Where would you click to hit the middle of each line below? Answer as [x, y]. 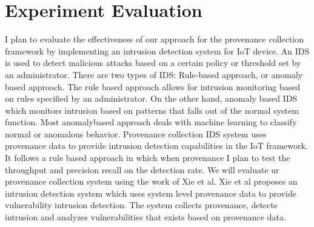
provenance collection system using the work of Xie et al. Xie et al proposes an [151, 181]
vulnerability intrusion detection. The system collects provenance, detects [141, 205]
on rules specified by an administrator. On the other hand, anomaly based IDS [151, 98]
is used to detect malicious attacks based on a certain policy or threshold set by [153, 63]
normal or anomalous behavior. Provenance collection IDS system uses [136, 133]
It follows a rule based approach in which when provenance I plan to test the [148, 158]
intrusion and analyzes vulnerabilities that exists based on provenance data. [145, 217]
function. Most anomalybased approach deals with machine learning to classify [151, 122]
